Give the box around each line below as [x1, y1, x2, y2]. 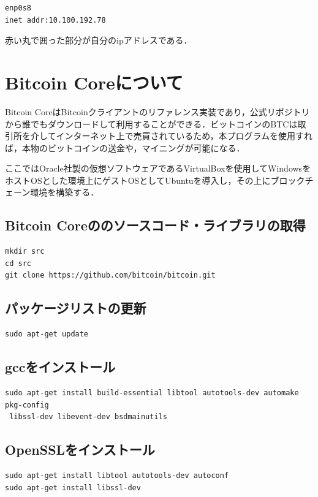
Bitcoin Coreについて [5, 69, 183, 94]
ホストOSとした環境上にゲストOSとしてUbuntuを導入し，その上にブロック [5, 173, 305, 186]
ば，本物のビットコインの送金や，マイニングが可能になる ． [5, 141, 245, 154]
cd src [5, 259, 31, 268]
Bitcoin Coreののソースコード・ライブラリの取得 [5, 216, 306, 235]
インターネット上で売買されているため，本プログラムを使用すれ [56, 129, 313, 142]
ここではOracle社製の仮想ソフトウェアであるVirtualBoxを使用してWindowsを [5, 162, 311, 175]
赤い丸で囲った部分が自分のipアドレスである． [5, 34, 192, 47]
